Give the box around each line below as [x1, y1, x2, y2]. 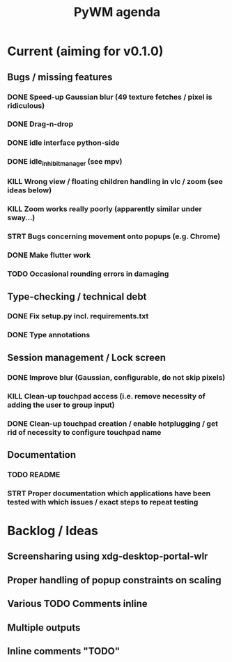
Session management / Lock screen [7, 351, 166, 363]
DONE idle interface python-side [7, 138, 120, 148]
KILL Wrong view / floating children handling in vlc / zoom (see [7, 177, 223, 187]
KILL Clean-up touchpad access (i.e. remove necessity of [7, 391, 206, 401]
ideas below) [7, 185, 52, 195]
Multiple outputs [7, 622, 81, 633]
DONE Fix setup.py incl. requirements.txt [7, 311, 149, 321]
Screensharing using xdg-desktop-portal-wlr [7, 551, 208, 562]
